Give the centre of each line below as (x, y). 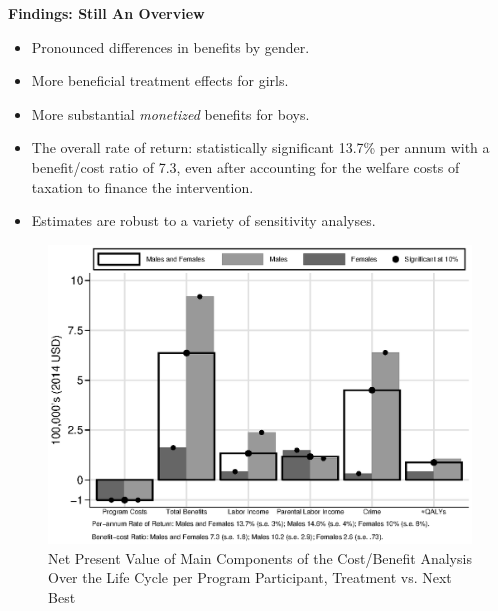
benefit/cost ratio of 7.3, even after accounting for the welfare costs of (245, 166)
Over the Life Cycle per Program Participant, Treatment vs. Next (250, 577)
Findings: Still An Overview (106, 13)
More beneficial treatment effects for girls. (160, 80)
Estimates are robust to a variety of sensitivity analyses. (203, 220)
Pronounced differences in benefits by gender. (170, 46)
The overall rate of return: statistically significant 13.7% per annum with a (260, 147)
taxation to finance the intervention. (142, 186)
